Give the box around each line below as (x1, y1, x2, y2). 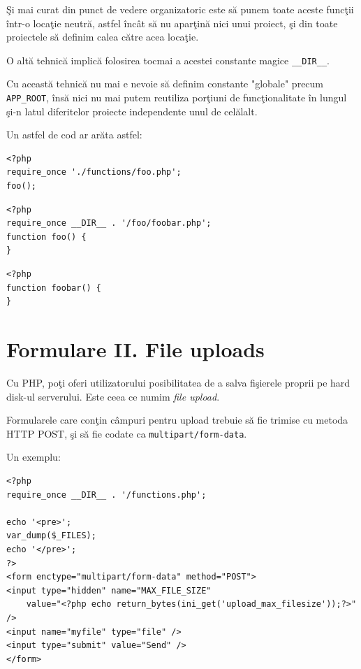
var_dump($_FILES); (6, 531, 96, 541)
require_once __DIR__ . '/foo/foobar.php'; (6, 218, 212, 229)
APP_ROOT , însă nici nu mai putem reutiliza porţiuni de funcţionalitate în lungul (6, 90, 347, 105)
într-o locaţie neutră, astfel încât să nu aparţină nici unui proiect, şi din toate (6, 15, 338, 30)
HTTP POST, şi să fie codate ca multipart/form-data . (6, 426, 247, 440)
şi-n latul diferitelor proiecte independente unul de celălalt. (6, 103, 258, 118)
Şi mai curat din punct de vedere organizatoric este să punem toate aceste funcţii (6, 2, 354, 16)
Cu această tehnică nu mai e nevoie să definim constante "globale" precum (6, 76, 324, 91)
